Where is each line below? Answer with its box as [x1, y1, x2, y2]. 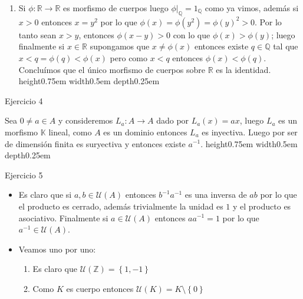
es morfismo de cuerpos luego [63, 2, 169, 14]
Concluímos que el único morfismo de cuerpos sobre [18, 63, 205, 75]
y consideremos [58, 114, 113, 127]
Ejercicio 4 [5, 94, 43, 107]
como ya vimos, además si [205, 2, 299, 14]
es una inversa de [185, 188, 247, 201]
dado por [156, 114, 189, 127]
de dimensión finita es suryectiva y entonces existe [5, 137, 186, 149]
